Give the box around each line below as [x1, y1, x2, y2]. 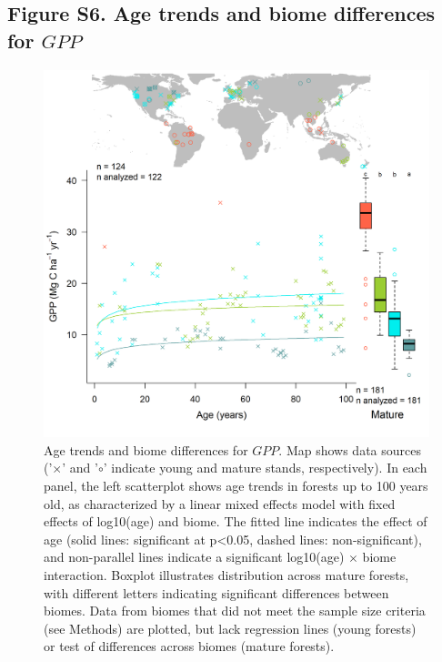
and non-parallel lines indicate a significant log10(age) [44, 547, 345, 566]
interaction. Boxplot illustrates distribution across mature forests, [44, 565, 409, 585]
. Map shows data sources [278, 440, 421, 459]
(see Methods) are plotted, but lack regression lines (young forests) [44, 618, 417, 637]
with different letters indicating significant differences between [44, 583, 389, 602]
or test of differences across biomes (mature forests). [44, 637, 335, 656]
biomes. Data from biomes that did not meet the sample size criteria [44, 601, 426, 620]
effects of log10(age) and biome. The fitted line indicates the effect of [44, 512, 427, 531]
